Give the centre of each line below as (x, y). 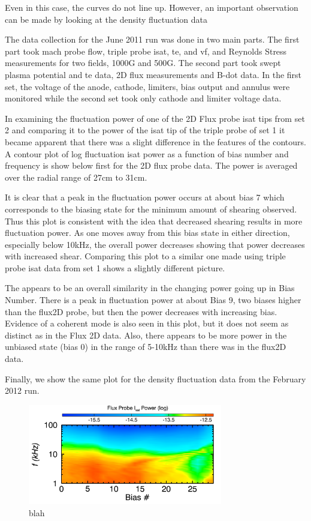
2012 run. (22, 390)
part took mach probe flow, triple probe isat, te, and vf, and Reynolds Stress (146, 51)
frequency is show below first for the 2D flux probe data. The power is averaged (151, 165)
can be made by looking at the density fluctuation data (106, 19)
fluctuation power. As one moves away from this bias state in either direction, (147, 233)
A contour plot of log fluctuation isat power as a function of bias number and (147, 153)
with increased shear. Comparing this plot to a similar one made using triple (145, 256)
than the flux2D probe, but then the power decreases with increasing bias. (141, 311)
